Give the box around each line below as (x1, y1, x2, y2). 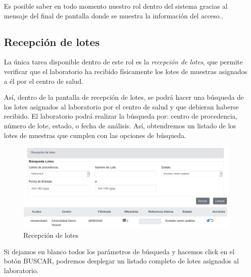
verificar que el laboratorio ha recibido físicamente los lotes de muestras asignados (4, 66, 248, 76)
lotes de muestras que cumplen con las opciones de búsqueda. (4, 130, 186, 140)
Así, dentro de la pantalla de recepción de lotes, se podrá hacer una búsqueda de (4, 92, 244, 102)
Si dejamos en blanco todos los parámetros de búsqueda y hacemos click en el (4, 246, 234, 256)
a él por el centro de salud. (4, 76, 84, 86)
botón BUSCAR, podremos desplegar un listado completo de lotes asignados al (4, 256, 239, 266)
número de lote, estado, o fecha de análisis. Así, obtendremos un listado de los (4, 120, 236, 130)
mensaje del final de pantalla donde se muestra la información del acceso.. (4, 10, 223, 20)
